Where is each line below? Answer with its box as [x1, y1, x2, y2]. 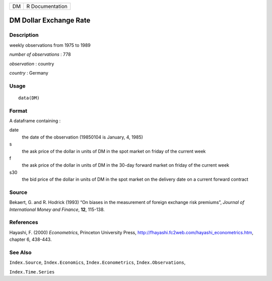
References [9, 219, 38, 226]
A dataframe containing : [9, 118, 61, 124]
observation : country [9, 60, 54, 66]
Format [9, 107, 28, 114]
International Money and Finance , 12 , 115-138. [9, 206, 105, 213]
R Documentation [26, 3, 67, 10]
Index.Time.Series [9, 269, 55, 274]
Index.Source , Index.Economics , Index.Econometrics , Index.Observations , [9, 259, 186, 265]
